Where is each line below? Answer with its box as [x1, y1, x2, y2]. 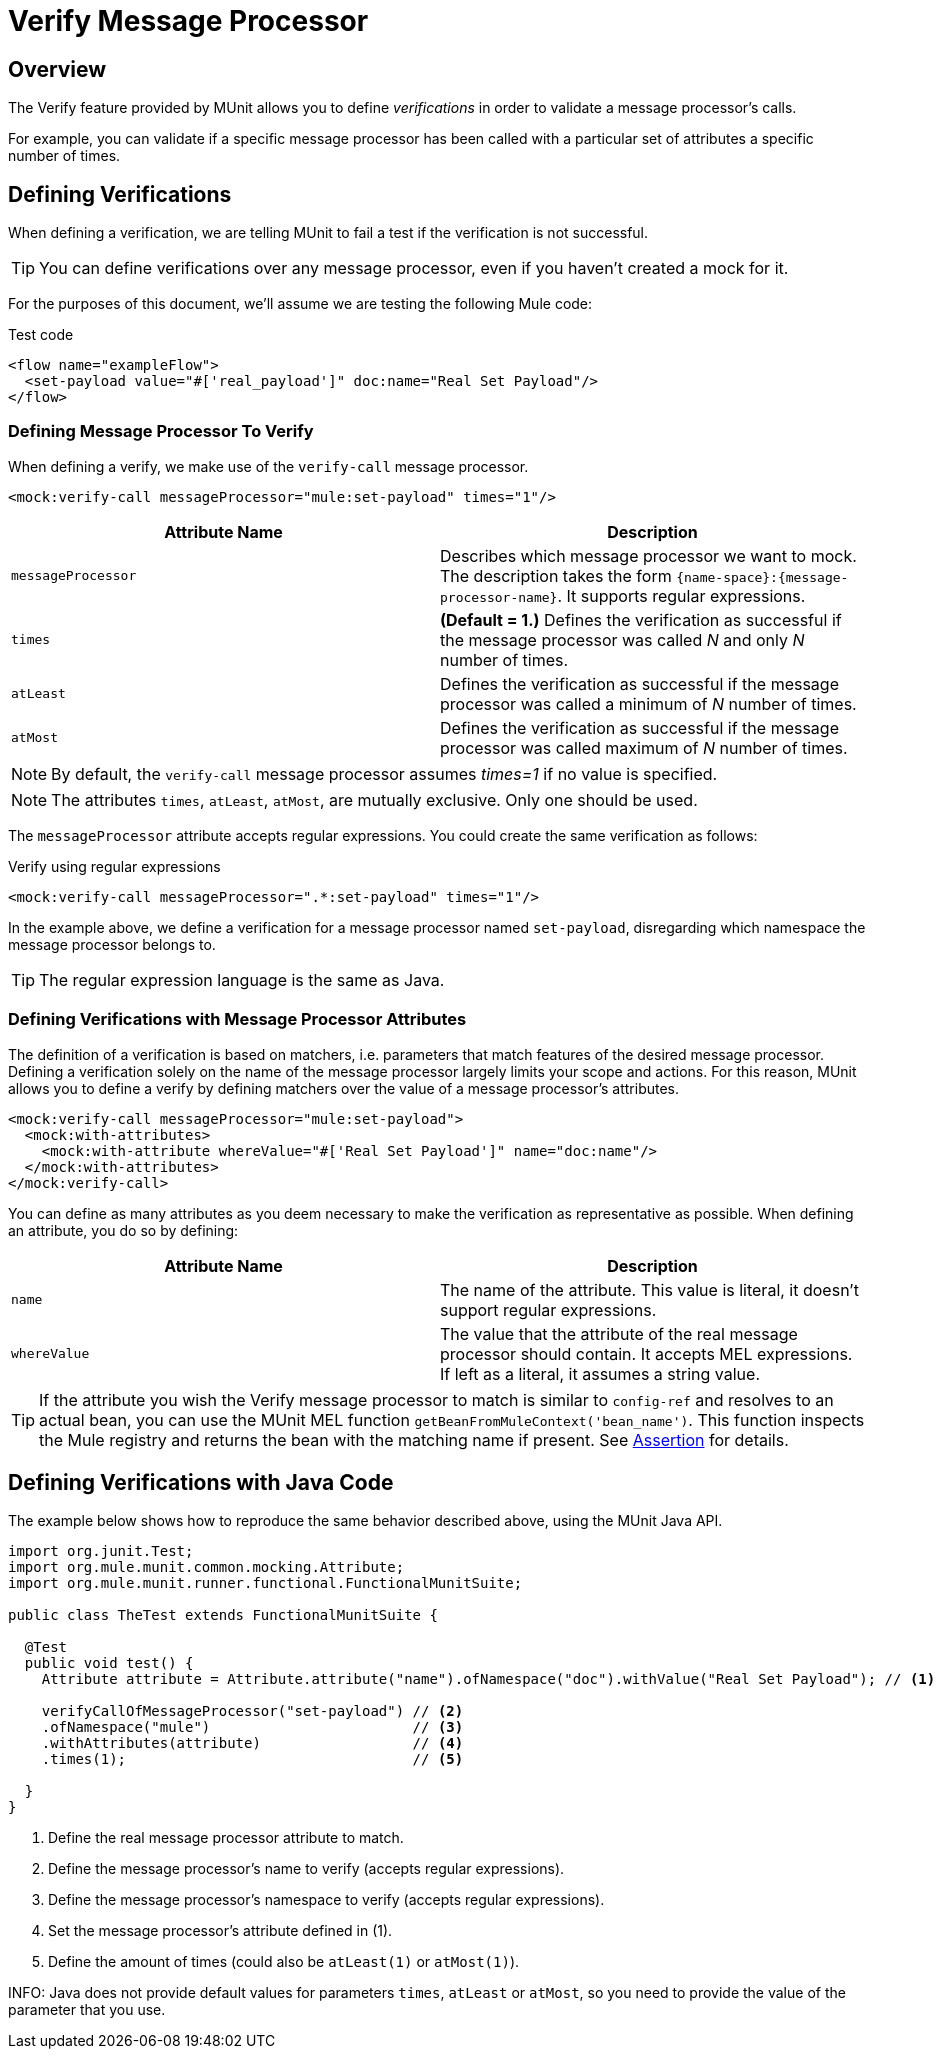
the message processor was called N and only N [440, 629, 805, 650]
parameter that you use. [8, 2001, 166, 2019]
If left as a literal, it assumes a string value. [440, 1363, 760, 1384]
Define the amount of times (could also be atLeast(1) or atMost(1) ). [48, 1953, 520, 1971]
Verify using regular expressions [8, 857, 221, 875]
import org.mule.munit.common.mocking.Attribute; [8, 1559, 405, 1576]
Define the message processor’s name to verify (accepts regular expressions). [48, 1860, 565, 1878]
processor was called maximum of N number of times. [440, 737, 848, 758]
